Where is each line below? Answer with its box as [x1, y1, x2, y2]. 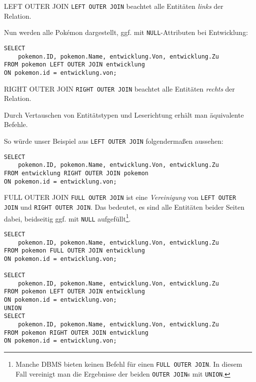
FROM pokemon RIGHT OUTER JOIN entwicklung [4, 329, 149, 336]
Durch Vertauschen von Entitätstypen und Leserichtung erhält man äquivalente [4, 109, 244, 120]
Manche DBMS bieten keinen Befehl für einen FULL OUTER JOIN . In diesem [15, 359, 242, 369]
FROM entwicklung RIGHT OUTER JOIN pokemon [4, 169, 149, 177]
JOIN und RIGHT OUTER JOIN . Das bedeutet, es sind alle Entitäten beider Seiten [4, 201, 245, 212]
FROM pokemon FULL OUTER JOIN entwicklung [4, 247, 145, 255]
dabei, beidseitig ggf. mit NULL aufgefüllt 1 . [4, 212, 131, 223]
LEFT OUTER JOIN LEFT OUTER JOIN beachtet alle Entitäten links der [4, 1, 224, 11]
